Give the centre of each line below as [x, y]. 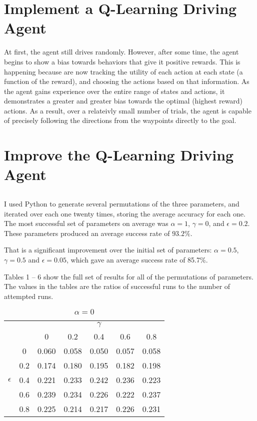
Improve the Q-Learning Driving [119, 155]
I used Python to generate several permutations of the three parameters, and [122, 204]
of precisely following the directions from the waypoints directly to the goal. [120, 120]
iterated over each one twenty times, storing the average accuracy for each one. [125, 213]
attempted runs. [29, 296]
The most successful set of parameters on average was [86, 223]
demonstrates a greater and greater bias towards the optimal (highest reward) [123, 101]
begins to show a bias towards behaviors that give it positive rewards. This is [122, 61]
